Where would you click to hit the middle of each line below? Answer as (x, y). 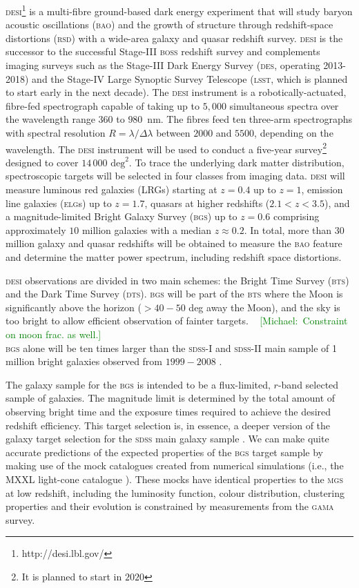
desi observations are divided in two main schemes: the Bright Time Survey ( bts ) (177, 280)
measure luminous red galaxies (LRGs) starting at (111, 189)
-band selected (308, 384)
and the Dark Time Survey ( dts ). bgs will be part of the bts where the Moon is (174, 294)
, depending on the (294, 133)
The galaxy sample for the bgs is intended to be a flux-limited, (138, 384)
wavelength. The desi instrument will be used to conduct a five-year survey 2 (166, 148)
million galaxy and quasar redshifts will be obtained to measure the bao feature (174, 243)
